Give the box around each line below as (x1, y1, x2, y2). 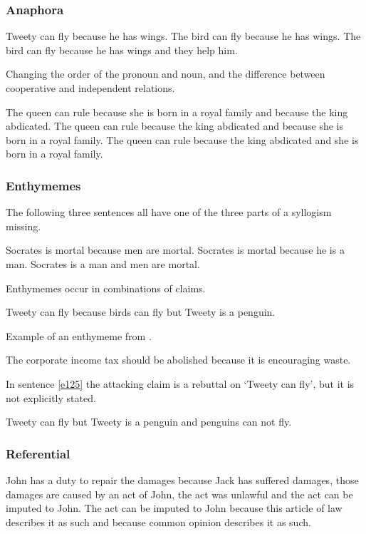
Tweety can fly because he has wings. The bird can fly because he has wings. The (6, 29, 361, 43)
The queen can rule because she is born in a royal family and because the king (6, 104, 348, 119)
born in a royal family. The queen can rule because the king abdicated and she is (6, 132, 359, 147)
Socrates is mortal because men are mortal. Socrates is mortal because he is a (6, 242, 345, 257)
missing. (6, 218, 41, 233)
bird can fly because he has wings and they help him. (6, 42, 238, 57)
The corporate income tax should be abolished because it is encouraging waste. (6, 352, 351, 367)
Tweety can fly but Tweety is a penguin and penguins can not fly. (6, 414, 292, 429)
